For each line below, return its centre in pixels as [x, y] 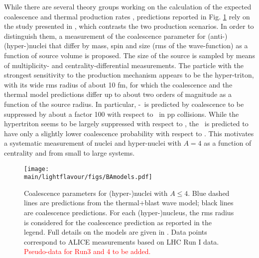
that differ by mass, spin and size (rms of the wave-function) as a [148, 45]
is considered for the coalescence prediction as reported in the [118, 222]
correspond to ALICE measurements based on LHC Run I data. [122, 241]
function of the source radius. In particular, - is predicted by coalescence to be [124, 104]
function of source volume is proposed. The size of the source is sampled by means [129, 55]
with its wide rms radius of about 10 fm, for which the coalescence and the [118, 84]
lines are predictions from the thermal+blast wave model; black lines [129, 203]
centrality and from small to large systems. [69, 152]
